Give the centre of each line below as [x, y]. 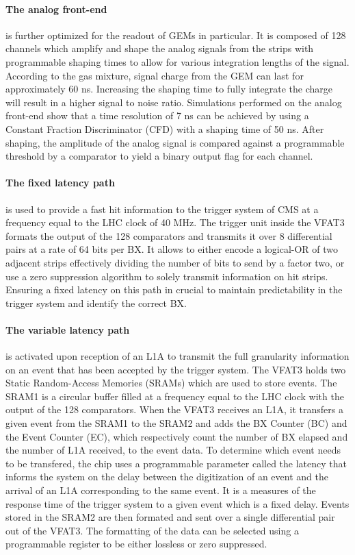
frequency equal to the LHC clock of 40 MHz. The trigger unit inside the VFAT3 [175, 222]
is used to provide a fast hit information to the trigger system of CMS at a [162, 209]
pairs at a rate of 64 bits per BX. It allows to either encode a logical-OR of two [172, 249]
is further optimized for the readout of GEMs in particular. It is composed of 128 [176, 35]
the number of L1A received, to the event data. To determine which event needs [173, 450]
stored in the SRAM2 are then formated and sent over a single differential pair [170, 517]
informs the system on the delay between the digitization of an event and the [167, 477]
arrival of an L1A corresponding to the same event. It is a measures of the [161, 490]
